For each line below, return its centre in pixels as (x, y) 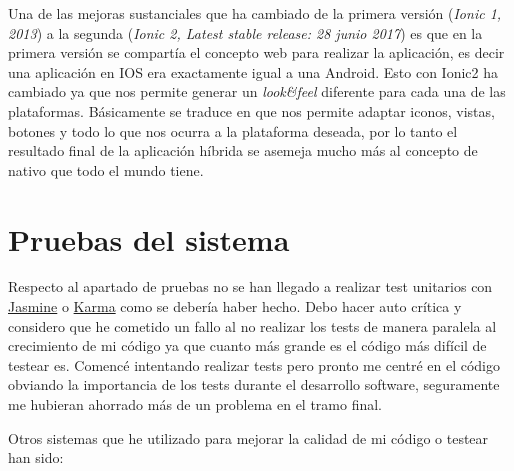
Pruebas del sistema (149, 238)
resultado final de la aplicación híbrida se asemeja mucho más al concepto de (243, 150)
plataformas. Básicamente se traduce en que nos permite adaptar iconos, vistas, (251, 110)
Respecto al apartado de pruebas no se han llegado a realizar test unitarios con (250, 286)
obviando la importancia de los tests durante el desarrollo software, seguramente (254, 384)
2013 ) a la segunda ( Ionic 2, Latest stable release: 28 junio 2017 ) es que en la (245, 32)
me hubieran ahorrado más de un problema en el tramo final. (195, 404)
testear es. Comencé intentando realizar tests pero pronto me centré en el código (254, 364)
